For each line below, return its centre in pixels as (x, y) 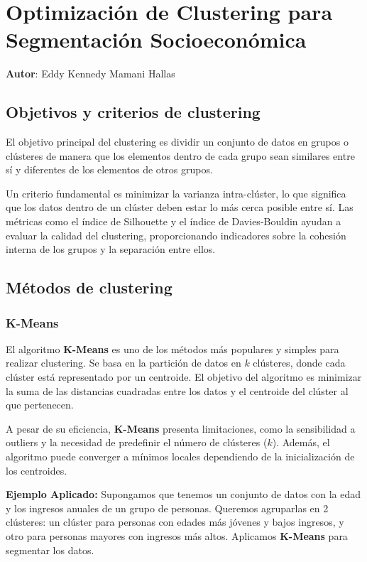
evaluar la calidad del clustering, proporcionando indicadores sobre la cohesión (176, 235)
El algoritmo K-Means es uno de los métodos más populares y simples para (172, 348)
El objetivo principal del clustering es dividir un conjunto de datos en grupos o (177, 142)
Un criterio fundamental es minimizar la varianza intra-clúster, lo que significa (176, 193)
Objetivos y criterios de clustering (133, 112)
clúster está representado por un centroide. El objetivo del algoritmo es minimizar (184, 377)
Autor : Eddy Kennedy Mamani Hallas (91, 74)
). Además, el (301, 442)
